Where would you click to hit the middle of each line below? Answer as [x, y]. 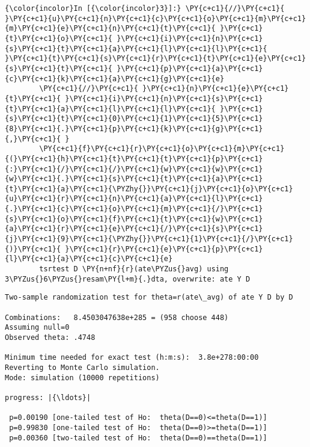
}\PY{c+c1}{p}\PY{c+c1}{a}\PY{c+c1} [190, 68]
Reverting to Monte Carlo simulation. [82, 367]
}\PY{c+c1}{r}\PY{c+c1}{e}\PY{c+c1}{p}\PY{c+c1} [164, 249]
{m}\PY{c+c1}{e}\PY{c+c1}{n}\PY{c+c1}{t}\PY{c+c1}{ [110, 29]
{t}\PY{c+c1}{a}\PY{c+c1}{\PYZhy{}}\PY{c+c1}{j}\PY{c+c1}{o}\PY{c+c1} [149, 189]
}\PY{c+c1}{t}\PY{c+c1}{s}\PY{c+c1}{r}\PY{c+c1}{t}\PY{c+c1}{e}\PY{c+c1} [156, 59]
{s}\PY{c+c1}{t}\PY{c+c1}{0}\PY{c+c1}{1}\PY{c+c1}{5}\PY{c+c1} [134, 119]
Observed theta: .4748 [50, 338]
